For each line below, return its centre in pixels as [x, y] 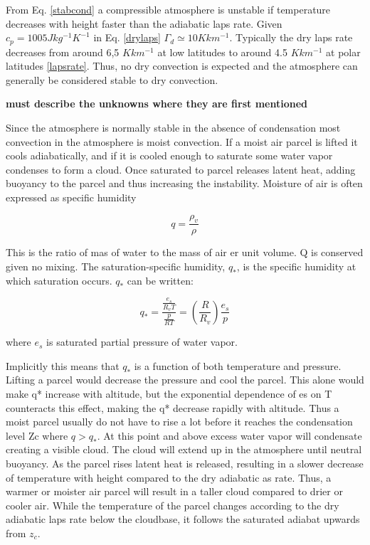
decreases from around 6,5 [63, 52]
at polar [343, 52]
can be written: [160, 280]
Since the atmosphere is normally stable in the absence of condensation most [173, 128]
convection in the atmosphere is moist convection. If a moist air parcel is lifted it [182, 141]
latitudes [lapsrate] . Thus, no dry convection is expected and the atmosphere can [182, 66]
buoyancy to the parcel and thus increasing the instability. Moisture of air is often [184, 183]
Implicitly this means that [63, 365]
